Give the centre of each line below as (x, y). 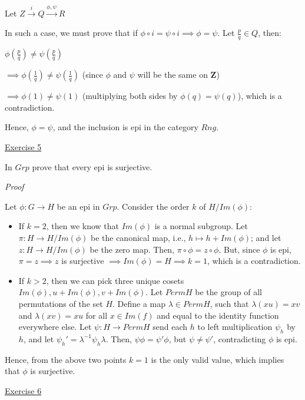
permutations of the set (61, 303)
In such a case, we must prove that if (71, 33)
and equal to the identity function (218, 315)
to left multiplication (235, 327)
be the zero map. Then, (132, 249)
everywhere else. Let (55, 327)
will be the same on (173, 75)
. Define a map (139, 303)
